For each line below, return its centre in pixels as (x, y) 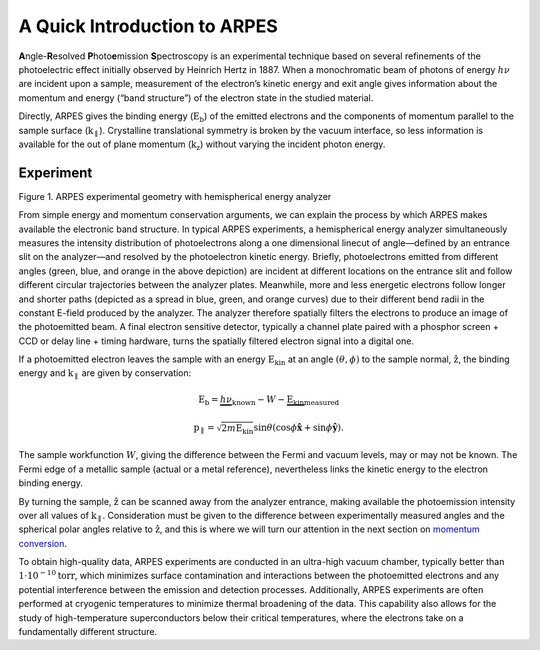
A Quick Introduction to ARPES (148, 26)
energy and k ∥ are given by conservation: (105, 374)
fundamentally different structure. (88, 632)
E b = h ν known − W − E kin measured (269, 400)
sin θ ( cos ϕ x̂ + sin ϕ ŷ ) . (298, 428)
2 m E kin (237, 429)
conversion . (42, 543)
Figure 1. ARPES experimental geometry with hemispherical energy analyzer (175, 196)
